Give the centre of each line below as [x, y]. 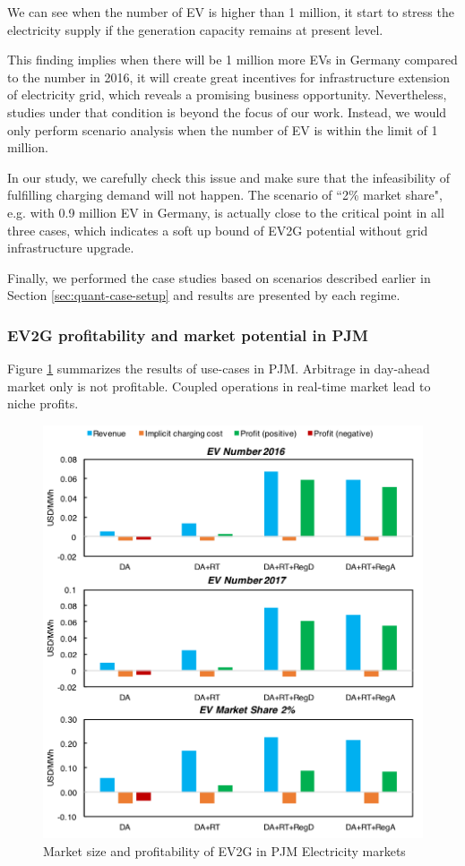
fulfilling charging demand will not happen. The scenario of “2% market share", [225, 195]
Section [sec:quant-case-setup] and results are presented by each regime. [204, 295]
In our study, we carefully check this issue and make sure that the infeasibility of [229, 177]
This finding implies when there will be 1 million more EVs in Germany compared [232, 60]
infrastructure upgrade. [71, 248]
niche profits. [43, 403]
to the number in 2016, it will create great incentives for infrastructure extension [229, 77]
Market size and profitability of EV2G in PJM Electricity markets [224, 850]
